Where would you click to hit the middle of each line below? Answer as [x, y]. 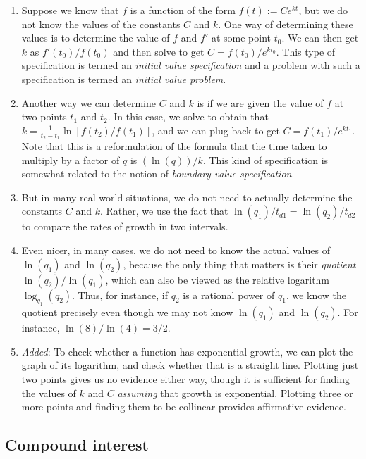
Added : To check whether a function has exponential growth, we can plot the [187, 351]
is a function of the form [183, 10]
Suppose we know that [70, 10]
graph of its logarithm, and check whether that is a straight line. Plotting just [190, 365]
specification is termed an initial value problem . [124, 78]
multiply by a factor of [71, 159]
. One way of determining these [286, 24]
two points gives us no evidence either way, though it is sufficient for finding [185, 379]
